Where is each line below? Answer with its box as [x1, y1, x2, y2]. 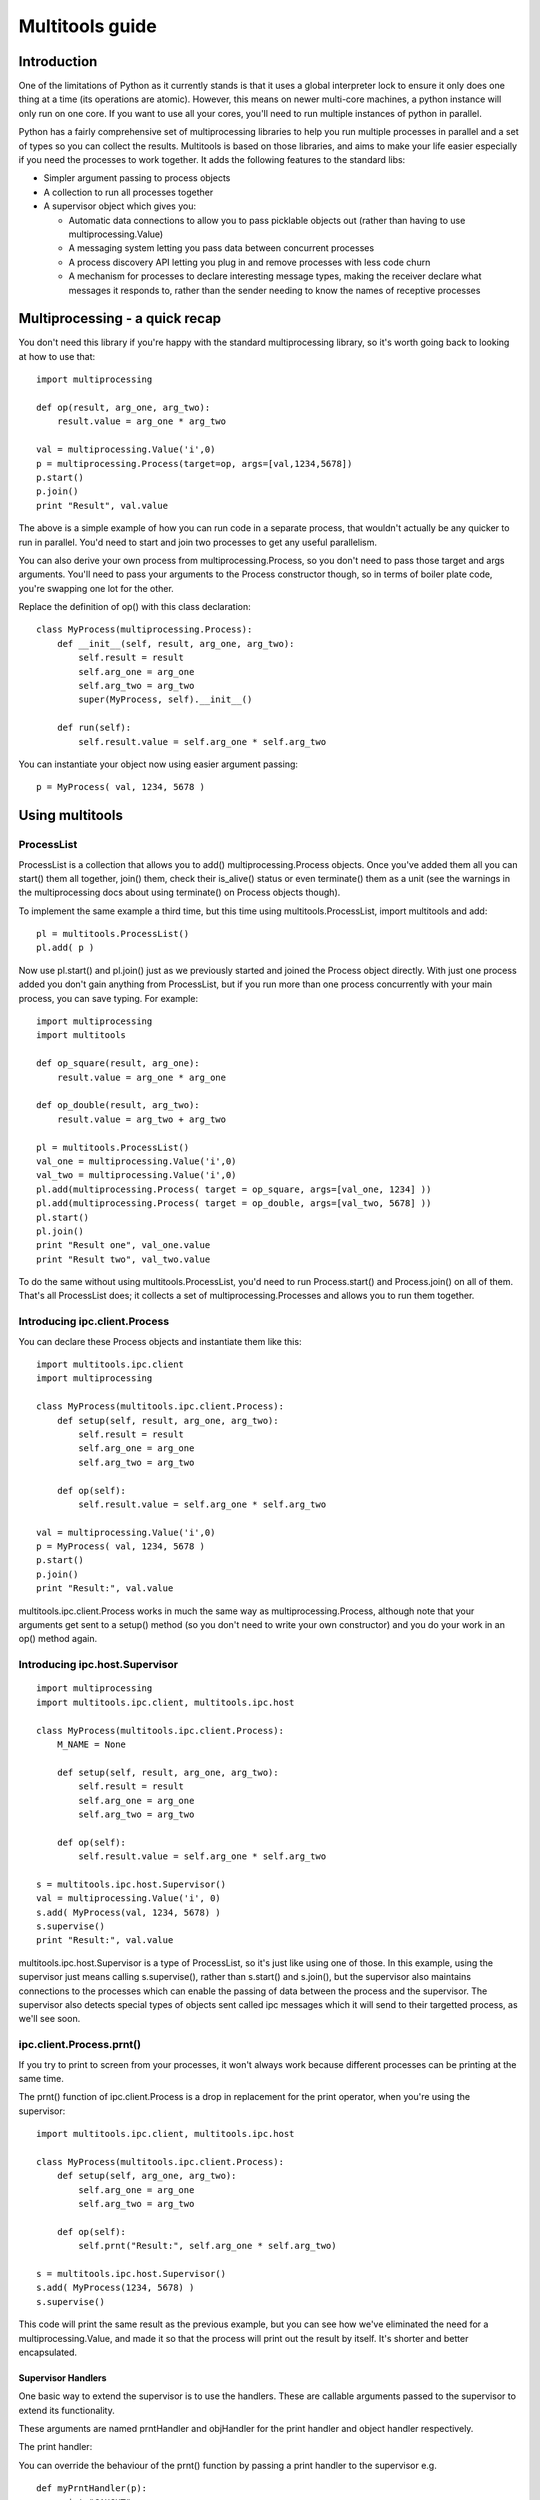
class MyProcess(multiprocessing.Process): [36, 624, 253, 635]
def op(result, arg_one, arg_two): [36, 402, 211, 413]
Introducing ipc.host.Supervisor [18, 1658, 179, 1672]
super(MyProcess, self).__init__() [78, 694, 253, 705]
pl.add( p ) [36, 942, 95, 954]
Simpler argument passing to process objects [43, 172, 231, 184]
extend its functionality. [18, 2404, 115, 2416]
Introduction [18, 53, 98, 70]
